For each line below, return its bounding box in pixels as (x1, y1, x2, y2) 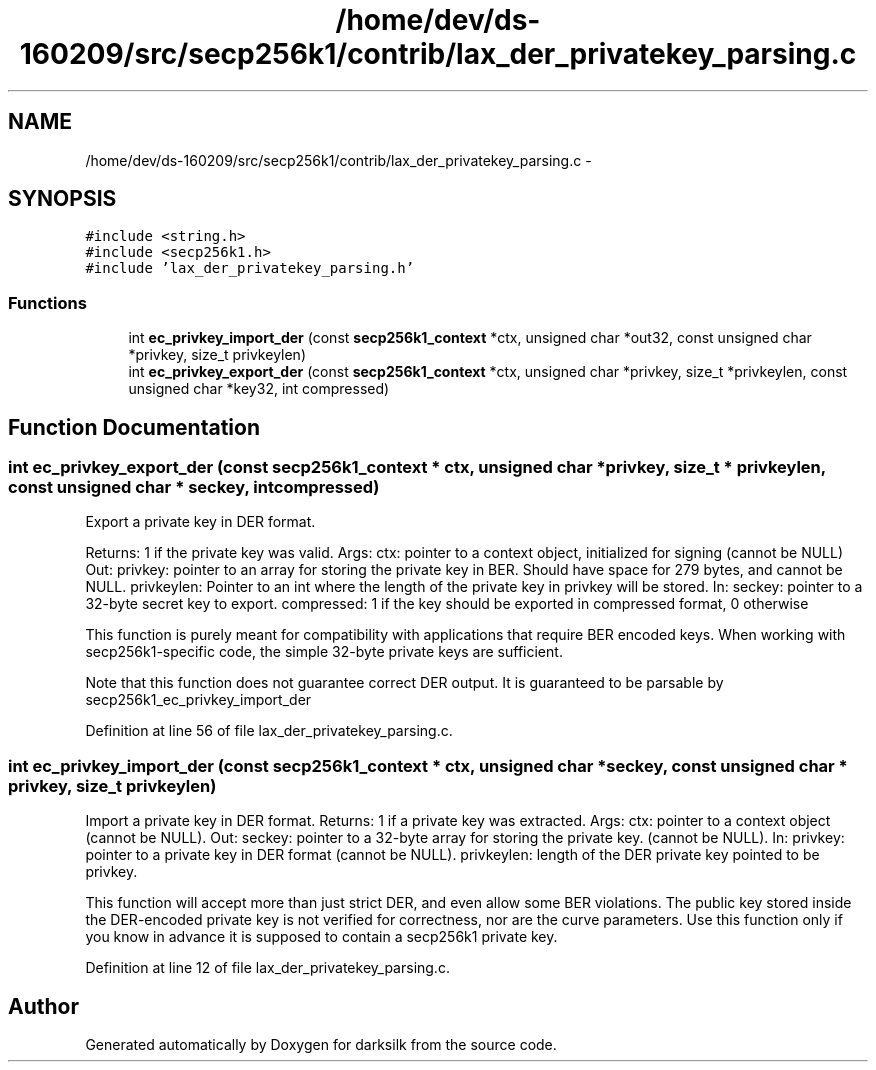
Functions (8, 292, 87, 313)
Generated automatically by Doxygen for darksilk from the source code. (85, 1036, 557, 1053)
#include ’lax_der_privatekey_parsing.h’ (85, 260, 415, 277)
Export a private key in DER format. (85, 513, 316, 531)
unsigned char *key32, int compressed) (128, 380, 390, 398)
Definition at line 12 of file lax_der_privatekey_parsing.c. (85, 959, 450, 977)
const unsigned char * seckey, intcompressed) (8, 477, 380, 498)
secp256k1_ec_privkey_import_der (85, 691, 312, 709)
